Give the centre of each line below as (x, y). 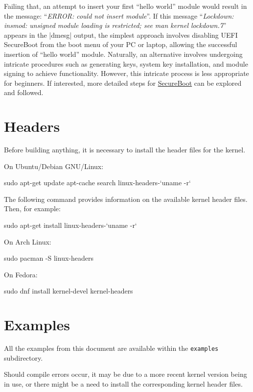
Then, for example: (32, 208)
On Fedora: (21, 274)
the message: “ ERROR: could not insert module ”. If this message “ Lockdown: (119, 15)
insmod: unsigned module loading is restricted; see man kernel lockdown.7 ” (115, 25)
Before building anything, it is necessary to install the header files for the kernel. (125, 150)
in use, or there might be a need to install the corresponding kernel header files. (123, 383)
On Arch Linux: (28, 241)
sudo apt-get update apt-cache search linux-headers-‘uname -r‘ (97, 183)
